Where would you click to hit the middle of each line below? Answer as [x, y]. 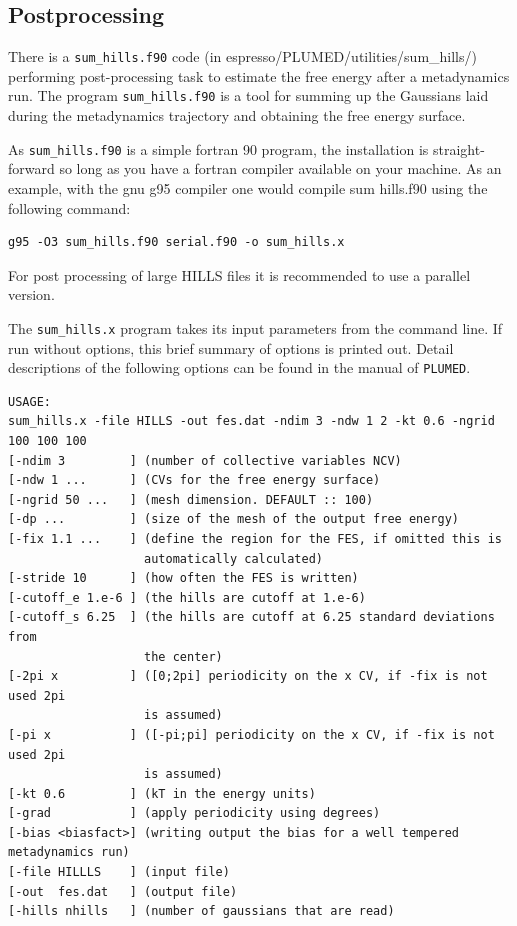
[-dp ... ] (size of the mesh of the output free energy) [234, 519]
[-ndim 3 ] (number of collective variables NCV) [205, 460]
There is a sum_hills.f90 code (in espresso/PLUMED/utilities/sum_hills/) [242, 56]
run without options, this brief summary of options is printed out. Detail [231, 347]
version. [31, 294]
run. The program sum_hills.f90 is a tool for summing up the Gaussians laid [248, 95]
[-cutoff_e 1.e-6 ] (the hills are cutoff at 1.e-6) [187, 597]
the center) [183, 656]
